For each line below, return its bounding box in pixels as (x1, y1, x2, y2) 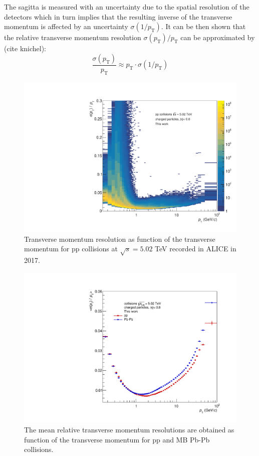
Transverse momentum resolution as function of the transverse (24, 233, 215, 244)
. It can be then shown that (161, 21, 246, 32)
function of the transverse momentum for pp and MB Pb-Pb (24, 434, 210, 444)
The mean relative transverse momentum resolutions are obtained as (24, 424, 234, 435)
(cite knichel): (4, 43, 46, 54)
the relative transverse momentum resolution (4, 32, 141, 43)
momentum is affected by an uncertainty (4, 21, 128, 32)
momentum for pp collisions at (24, 243, 118, 254)
